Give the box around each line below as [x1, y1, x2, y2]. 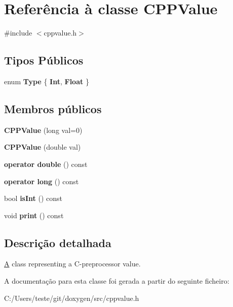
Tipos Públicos [4, 52, 84, 68]
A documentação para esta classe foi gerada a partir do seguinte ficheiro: [4, 276, 229, 286]
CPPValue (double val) [4, 142, 81, 152]
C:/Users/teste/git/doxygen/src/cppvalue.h [4, 292, 139, 303]
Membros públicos [4, 100, 102, 116]
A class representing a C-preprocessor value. [4, 258, 141, 269]
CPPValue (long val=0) [4, 124, 83, 135]
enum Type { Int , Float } [4, 76, 89, 86]
